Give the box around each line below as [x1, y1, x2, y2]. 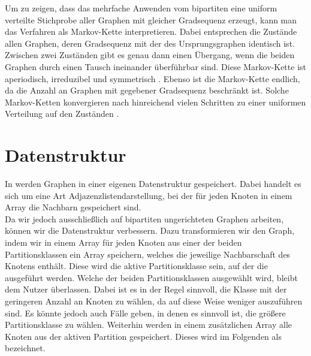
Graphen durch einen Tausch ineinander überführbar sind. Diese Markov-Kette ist [5, 60, 306, 73]
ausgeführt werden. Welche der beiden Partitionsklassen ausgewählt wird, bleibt [5, 271, 298, 283]
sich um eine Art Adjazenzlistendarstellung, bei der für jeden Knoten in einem [5, 189, 292, 201]
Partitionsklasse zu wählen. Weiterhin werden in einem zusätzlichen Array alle [5, 318, 292, 331]
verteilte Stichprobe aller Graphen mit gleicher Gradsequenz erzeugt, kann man [5, 13, 297, 26]
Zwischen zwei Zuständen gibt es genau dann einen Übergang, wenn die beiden [5, 49, 295, 61]
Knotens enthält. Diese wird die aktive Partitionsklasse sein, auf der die [5, 260, 268, 272]
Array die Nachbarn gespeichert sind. [5, 201, 141, 213]
